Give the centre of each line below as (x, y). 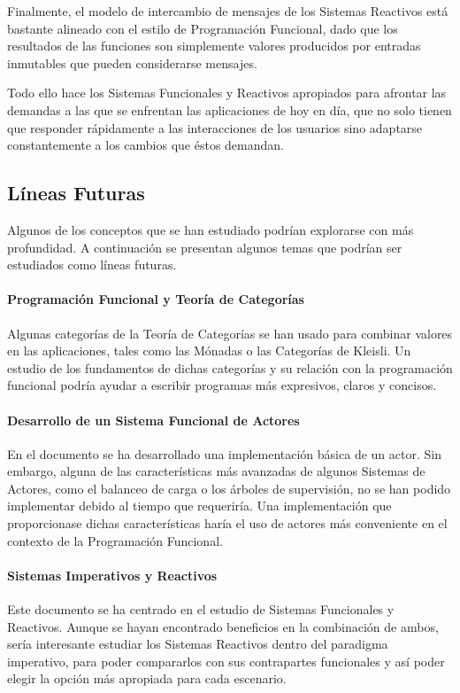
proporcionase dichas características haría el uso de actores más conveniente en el (227, 523)
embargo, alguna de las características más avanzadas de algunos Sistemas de (216, 471)
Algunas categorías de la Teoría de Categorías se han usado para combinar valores (230, 333)
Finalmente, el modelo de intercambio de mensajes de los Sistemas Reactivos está (228, 11)
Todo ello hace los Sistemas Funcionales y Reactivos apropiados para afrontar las (227, 93)
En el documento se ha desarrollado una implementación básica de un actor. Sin (224, 453)
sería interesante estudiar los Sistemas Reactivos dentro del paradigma (198, 644)
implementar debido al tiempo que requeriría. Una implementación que (199, 506)
